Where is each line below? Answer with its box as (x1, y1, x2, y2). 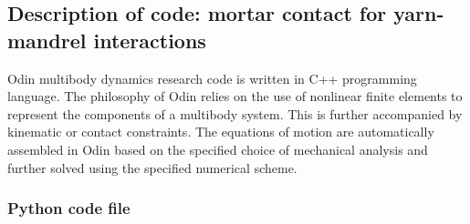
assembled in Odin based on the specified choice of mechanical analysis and (7, 139, 428, 158)
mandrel (7, 25, 87, 54)
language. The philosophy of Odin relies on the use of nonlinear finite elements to (7, 87, 463, 106)
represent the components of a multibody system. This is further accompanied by (7, 104, 463, 123)
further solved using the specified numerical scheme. (7, 158, 298, 177)
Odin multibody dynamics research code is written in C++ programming (7, 68, 417, 87)
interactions (93, 25, 206, 54)
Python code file (7, 197, 131, 219)
